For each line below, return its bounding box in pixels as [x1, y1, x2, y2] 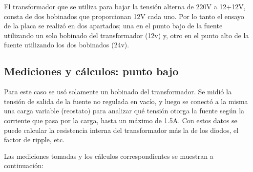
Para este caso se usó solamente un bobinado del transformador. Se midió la [4, 86, 232, 97]
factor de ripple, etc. [4, 134, 65, 145]
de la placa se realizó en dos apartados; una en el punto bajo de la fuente [4, 21, 223, 31]
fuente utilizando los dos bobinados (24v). [4, 40, 129, 50]
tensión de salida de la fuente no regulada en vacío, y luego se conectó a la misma [4, 96, 248, 106]
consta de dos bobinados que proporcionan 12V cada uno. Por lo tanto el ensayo [4, 11, 244, 21]
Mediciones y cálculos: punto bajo [4, 64, 179, 79]
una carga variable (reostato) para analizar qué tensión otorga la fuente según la [4, 106, 245, 116]
